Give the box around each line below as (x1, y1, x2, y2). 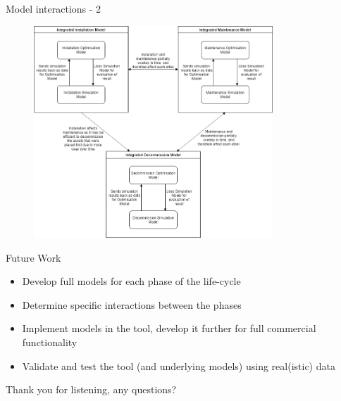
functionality (22, 335, 77, 350)
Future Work (6, 250, 61, 265)
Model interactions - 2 (6, 1, 101, 15)
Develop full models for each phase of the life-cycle (22, 274, 241, 288)
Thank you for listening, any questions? (6, 382, 177, 397)
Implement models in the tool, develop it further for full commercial (22, 321, 316, 336)
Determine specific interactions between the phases (22, 297, 242, 312)
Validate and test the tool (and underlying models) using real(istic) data (22, 358, 335, 373)
